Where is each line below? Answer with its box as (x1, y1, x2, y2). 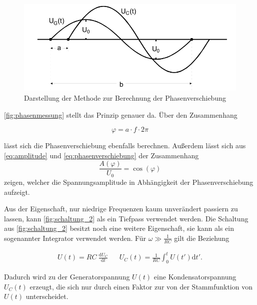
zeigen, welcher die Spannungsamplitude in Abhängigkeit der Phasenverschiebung (4, 176, 253, 187)
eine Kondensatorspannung (153, 271, 236, 282)
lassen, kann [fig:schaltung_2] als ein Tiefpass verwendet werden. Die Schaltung (4, 213, 248, 223)
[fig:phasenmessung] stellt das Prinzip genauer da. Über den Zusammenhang (4, 109, 237, 120)
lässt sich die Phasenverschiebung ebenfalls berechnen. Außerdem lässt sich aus (4, 140, 246, 151)
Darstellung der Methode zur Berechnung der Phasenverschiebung (24, 93, 226, 103)
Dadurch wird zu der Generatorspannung (4, 271, 130, 282)
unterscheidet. (25, 291, 68, 301)
